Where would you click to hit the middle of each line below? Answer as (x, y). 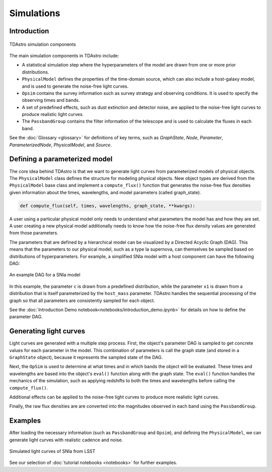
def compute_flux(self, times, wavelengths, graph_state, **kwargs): (108, 206)
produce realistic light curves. (53, 114)
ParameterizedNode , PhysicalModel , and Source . (60, 145)
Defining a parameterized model (61, 159)
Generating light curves (47, 331)
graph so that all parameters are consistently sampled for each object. (82, 301)
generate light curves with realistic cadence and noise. (66, 440)
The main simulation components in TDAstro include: (64, 55)
